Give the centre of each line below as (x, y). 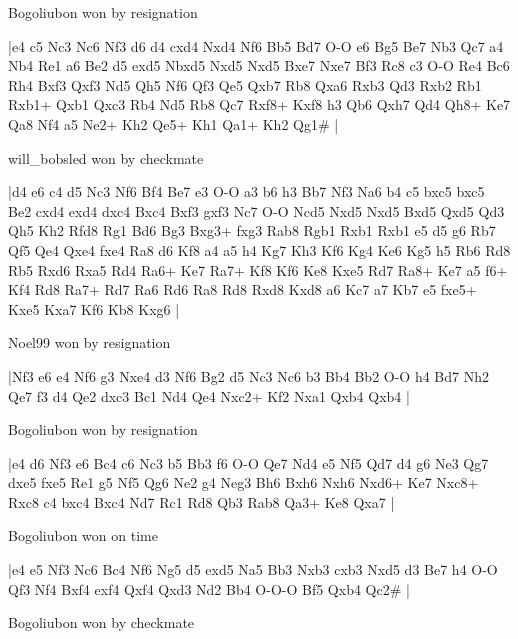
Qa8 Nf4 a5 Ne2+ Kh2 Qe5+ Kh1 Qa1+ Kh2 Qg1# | (173, 123)
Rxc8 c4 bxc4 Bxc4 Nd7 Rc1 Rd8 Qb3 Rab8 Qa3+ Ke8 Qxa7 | (201, 501)
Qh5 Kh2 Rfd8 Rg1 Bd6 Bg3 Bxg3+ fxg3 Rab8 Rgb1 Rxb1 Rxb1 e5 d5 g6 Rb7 (252, 230)
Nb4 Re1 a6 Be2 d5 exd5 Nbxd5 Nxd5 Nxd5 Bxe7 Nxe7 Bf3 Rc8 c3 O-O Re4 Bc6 (259, 65)
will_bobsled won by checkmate (106, 157)
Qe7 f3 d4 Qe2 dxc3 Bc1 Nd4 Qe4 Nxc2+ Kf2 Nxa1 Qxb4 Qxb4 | (209, 395)
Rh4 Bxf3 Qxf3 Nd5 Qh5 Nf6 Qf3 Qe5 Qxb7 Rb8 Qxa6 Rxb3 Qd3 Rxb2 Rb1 (245, 84)
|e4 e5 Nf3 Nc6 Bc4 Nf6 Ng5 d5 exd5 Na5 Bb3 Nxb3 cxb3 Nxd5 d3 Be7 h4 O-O (253, 569)
